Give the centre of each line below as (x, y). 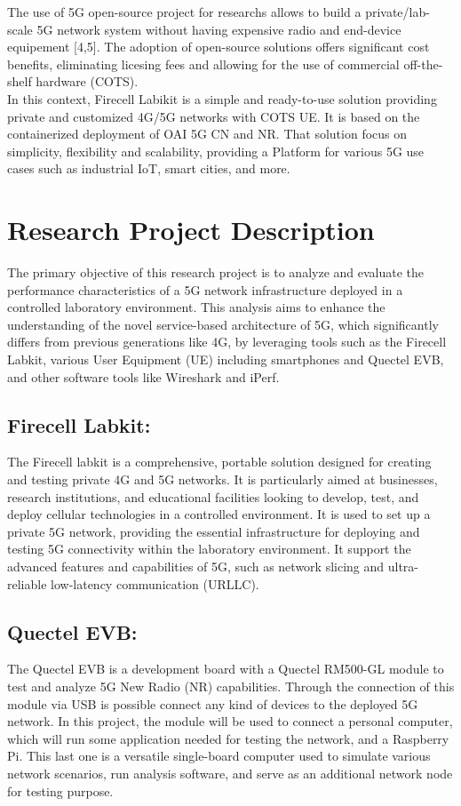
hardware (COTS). (87, 81)
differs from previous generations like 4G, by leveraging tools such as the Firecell (227, 342)
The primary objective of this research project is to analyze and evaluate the (216, 272)
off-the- (423, 64)
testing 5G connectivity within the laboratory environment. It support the (209, 549)
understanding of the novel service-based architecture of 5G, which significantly (223, 324)
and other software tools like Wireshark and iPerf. (143, 376)
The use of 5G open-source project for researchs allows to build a (184, 12)
